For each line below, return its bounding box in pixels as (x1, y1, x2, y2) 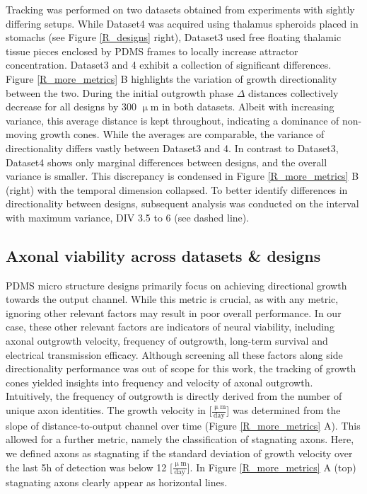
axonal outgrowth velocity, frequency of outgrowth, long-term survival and (6, 333, 328, 348)
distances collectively (247, 85, 339, 100)
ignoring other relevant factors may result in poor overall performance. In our (6, 305, 342, 320)
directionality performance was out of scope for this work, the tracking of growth (6, 361, 356, 376)
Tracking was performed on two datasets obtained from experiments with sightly (6, 2, 355, 16)
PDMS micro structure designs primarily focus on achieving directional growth (6, 277, 347, 292)
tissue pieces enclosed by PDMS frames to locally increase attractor (6, 43, 298, 58)
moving (6, 127, 37, 142)
